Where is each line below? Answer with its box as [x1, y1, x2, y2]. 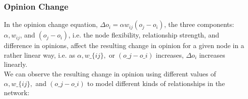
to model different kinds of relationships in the [87, 78, 225, 88]
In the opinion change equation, [4, 19, 98, 29]
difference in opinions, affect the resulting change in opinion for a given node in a [4, 40, 244, 50]
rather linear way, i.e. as [4, 49, 75, 60]
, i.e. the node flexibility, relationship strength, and [68, 30, 219, 40]
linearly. [4, 59, 28, 69]
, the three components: [164, 19, 234, 29]
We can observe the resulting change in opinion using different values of [4, 69, 216, 78]
